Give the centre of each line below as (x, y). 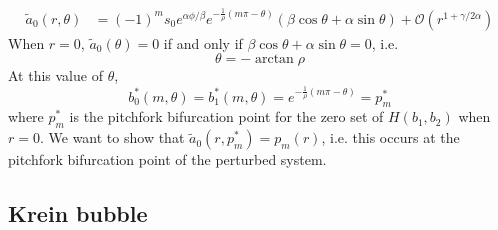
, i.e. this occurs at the (390, 137)
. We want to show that (112, 137)
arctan (274, 59)
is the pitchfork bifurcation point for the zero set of (226, 116)
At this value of (55, 75)
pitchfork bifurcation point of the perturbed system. (167, 159)
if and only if (203, 42)
